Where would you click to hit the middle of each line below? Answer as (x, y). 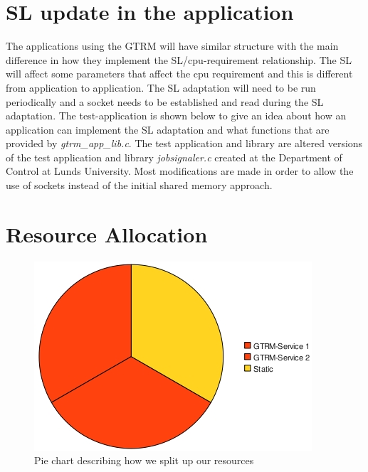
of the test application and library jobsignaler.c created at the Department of (174, 157)
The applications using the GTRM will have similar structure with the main (172, 46)
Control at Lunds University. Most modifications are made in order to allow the (180, 171)
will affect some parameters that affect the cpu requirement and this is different (179, 74)
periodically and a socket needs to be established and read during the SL (165, 101)
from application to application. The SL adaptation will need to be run (161, 87)
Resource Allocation (107, 234)
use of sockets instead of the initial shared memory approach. (139, 185)
